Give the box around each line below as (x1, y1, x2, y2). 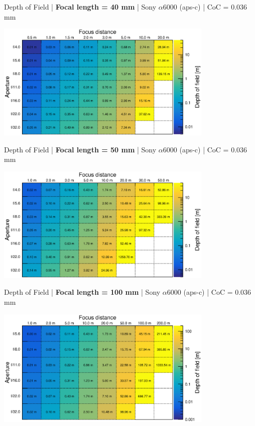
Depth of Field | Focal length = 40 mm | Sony (4, 2, 157, 12)
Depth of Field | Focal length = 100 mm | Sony (4, 287, 161, 297)
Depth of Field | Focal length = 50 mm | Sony (4, 144, 157, 154)
